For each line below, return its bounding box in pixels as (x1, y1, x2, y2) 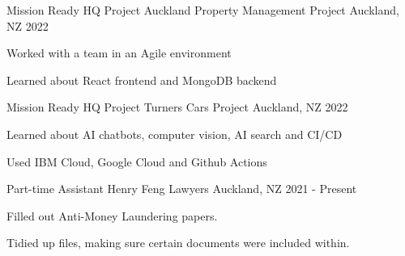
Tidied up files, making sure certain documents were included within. (6, 234, 350, 251)
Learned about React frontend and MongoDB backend (6, 71, 277, 88)
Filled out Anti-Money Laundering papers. (6, 207, 218, 224)
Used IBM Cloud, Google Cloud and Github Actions (6, 153, 267, 170)
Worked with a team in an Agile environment (6, 44, 232, 61)
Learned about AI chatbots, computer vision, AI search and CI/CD (6, 125, 343, 142)
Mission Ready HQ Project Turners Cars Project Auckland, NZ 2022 (6, 99, 348, 115)
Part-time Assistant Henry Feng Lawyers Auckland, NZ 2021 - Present (6, 180, 357, 197)
